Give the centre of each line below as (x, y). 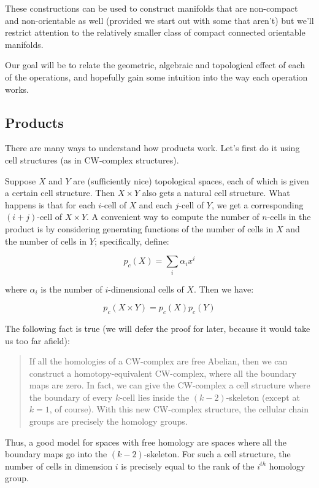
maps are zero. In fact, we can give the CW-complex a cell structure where (170, 385)
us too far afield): (37, 340)
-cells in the (289, 217)
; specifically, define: (132, 241)
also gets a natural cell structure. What (216, 193)
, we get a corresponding (258, 204)
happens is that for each (50, 204)
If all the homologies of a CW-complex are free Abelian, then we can (158, 361)
